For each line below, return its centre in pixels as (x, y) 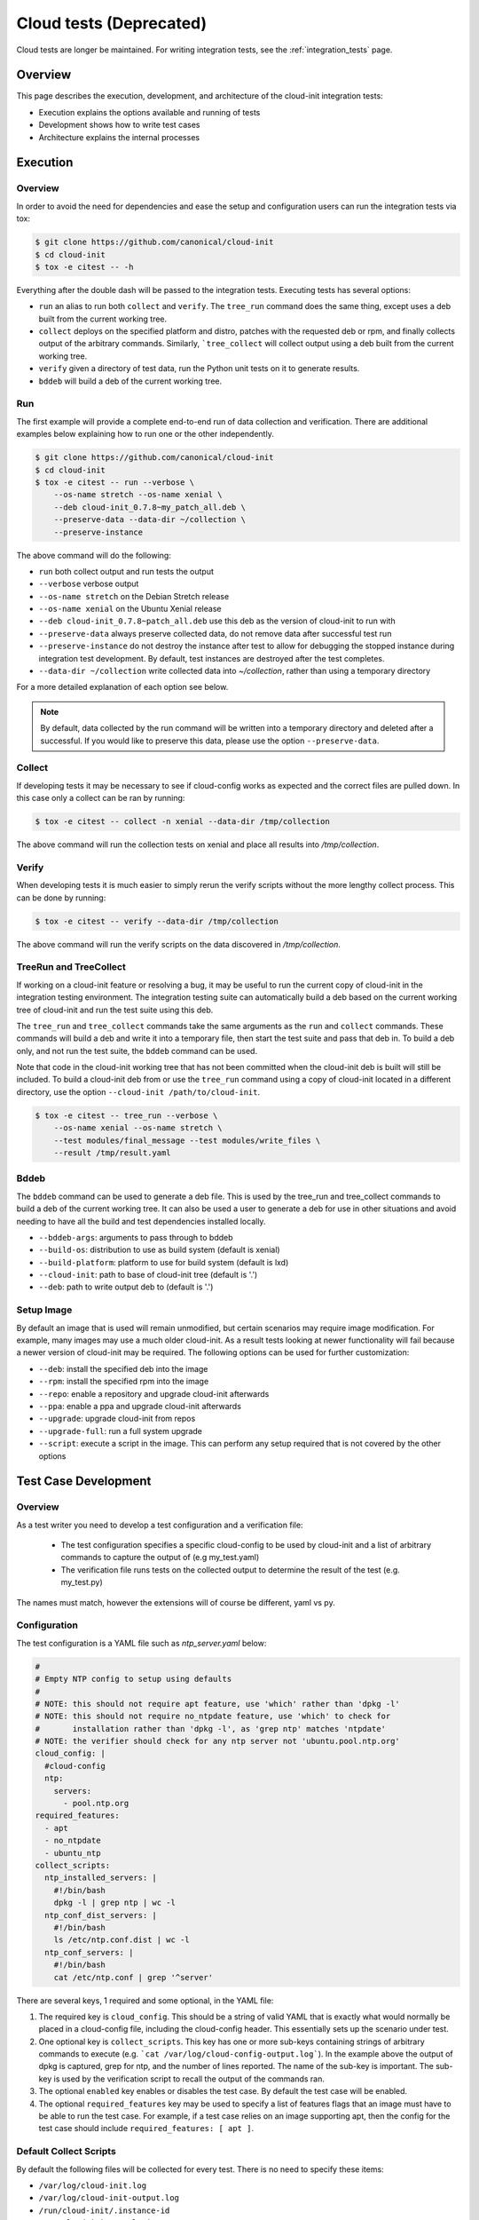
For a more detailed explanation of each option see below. (122, 687)
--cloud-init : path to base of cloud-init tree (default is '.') (148, 1275)
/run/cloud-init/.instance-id (104, 2210)
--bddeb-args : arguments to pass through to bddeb (136, 1237)
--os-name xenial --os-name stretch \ (138, 1128)
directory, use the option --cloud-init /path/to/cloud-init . (138, 1091)
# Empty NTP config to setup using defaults (133, 1679)
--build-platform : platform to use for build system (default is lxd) (164, 1262)
